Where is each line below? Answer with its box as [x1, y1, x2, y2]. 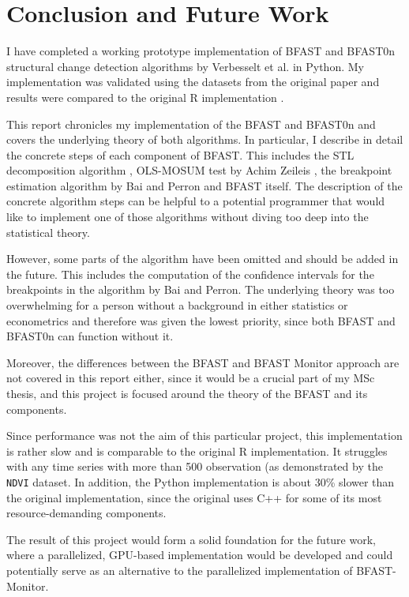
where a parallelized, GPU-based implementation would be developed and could [6, 546, 393, 563]
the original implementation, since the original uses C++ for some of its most [6, 489, 382, 505]
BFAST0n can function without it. [6, 328, 174, 344]
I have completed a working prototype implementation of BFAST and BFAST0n [6, 43, 396, 59]
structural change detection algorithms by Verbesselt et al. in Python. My [6, 58, 364, 74]
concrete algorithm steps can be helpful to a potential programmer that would [6, 193, 385, 209]
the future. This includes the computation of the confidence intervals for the [6, 265, 374, 282]
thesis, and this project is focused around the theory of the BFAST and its [6, 385, 368, 401]
